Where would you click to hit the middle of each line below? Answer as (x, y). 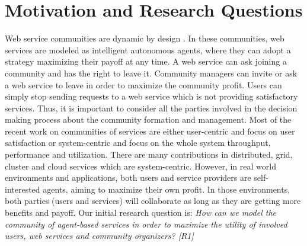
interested (23, 189)
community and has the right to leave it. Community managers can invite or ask (151, 73)
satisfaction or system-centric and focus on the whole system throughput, (138, 143)
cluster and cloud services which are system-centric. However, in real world (140, 166)
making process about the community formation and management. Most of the (148, 119)
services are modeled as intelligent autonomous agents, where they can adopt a (148, 49)
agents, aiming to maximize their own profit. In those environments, (167, 189)
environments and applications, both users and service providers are (128, 178)
